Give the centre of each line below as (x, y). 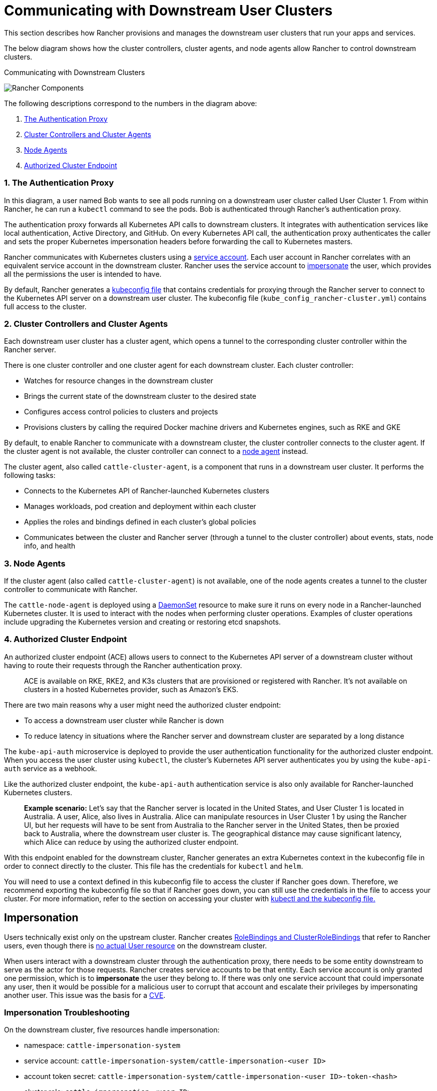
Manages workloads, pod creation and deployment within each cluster (140, 506)
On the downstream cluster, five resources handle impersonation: (112, 1030)
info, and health (50, 546)
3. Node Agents (35, 563)
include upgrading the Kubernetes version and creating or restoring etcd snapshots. (142, 622)
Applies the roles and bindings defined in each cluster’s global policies (140, 522)
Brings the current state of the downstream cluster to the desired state (140, 396)
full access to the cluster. (45, 306)
